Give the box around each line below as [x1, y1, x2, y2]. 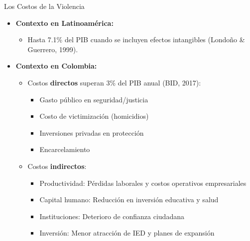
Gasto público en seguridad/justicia [39, 94, 148, 104]
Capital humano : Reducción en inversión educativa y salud [39, 194, 219, 205]
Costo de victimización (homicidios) [39, 111, 149, 121]
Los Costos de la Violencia [4, 1, 85, 11]
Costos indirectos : [27, 161, 87, 171]
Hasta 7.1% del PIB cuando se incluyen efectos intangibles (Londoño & [27, 34, 245, 45]
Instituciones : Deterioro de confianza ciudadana [39, 211, 184, 221]
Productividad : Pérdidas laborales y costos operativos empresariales [39, 177, 247, 188]
